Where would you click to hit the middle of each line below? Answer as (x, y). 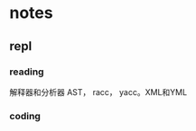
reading (27, 72)
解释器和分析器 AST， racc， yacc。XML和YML (98, 92)
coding (25, 116)
